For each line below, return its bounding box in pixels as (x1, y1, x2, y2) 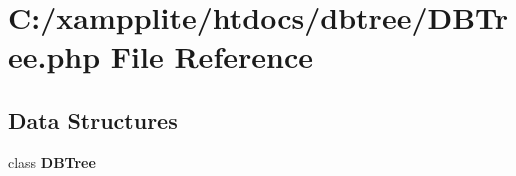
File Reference (110, 36, 313, 77)
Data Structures (8, 104, 178, 135)
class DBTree (8, 151, 96, 172)
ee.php (8, 36, 101, 77)
